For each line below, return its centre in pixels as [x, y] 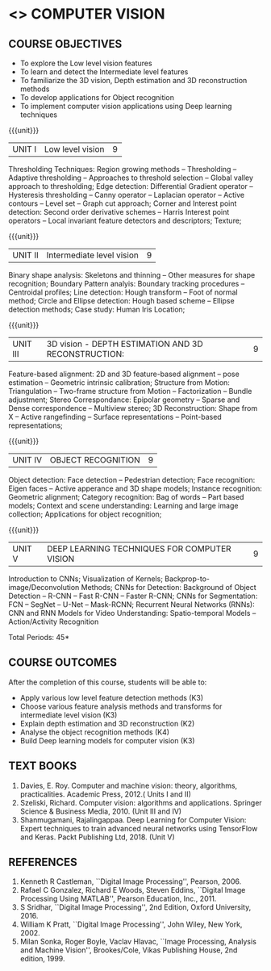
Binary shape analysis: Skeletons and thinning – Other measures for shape [132, 275]
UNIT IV [27, 460]
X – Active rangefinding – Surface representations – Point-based [115, 417]
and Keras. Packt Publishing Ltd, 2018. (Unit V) [97, 837]
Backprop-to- [188, 579]
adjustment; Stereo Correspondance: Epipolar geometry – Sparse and [124, 400]
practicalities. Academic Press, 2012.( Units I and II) [106, 794]
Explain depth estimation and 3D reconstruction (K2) [107, 723]
